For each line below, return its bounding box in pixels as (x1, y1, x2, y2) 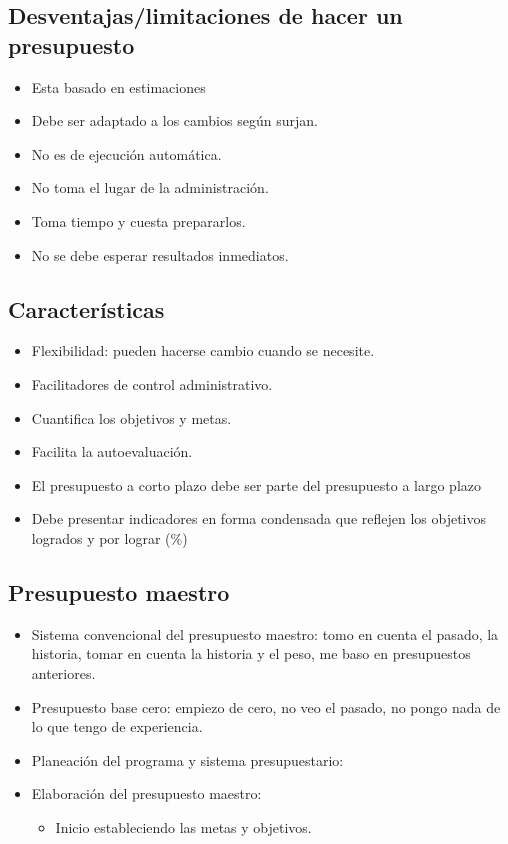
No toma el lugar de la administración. (31, 177, 269, 198)
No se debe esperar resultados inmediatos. (31, 244, 289, 265)
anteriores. (31, 662, 96, 683)
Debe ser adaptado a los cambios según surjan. (31, 110, 318, 131)
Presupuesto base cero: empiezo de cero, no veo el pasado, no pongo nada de (31, 696, 501, 717)
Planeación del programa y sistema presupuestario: (31, 749, 344, 770)
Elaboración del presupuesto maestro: (31, 783, 262, 804)
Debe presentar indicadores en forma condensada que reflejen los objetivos (31, 508, 487, 529)
